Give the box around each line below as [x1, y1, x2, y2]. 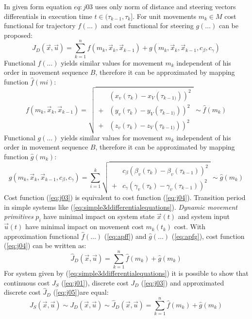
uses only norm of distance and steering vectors [95, 1, 236, 11]
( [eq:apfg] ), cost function [171, 231, 245, 241]
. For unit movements [133, 11, 197, 21]
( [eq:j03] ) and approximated [141, 277, 224, 287]
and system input [178, 211, 230, 221]
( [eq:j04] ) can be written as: [4, 240, 86, 251]
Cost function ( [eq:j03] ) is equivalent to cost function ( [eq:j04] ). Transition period [4, 192, 246, 202]
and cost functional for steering [101, 20, 194, 31]
